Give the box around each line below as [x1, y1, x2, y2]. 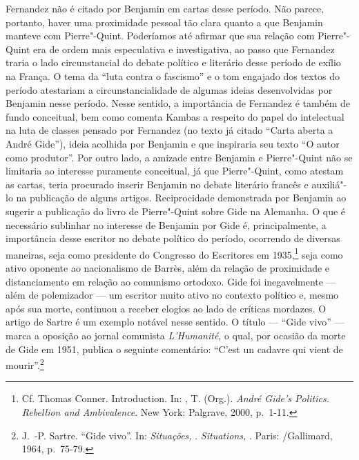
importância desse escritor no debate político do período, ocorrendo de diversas [6, 231, 340, 246]
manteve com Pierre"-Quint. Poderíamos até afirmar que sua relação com [6, 28, 315, 43]
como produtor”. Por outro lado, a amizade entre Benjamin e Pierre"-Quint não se [6, 150, 353, 164]
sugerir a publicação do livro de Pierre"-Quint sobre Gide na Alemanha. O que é [6, 203, 346, 218]
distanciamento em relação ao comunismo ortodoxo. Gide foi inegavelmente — [6, 274, 336, 288]
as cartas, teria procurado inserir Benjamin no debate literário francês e [6, 177, 309, 191]
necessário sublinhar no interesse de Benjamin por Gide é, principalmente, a [6, 217, 327, 232]
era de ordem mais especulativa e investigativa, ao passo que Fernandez [33, 41, 335, 56]
